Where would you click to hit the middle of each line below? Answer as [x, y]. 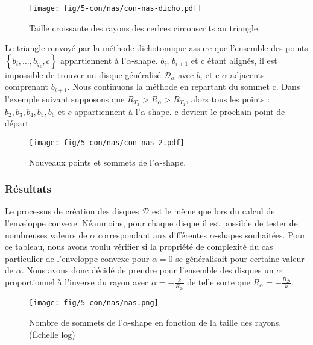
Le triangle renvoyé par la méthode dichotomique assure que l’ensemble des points [156, 48]
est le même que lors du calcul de [213, 211]
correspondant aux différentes [153, 235]
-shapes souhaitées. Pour [260, 235]
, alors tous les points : [228, 98]
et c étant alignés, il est [234, 60]
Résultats [28, 189]
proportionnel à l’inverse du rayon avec [77, 281]
